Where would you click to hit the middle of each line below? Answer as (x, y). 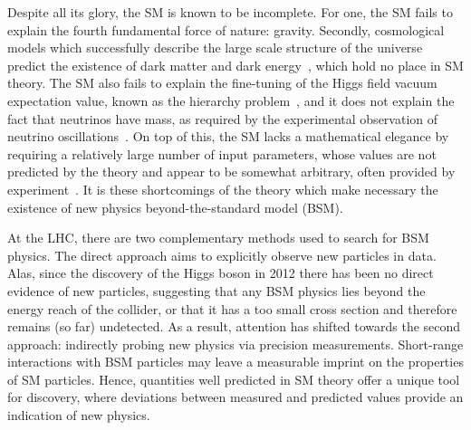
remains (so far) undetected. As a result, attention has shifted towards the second (234, 326)
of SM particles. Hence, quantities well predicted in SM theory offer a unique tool (234, 379)
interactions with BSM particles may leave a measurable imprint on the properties (235, 362)
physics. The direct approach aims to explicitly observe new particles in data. (222, 255)
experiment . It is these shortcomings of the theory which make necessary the (223, 189)
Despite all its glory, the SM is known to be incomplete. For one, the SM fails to (230, 12)
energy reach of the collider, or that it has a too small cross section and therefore (232, 308)
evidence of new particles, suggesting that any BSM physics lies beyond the (216, 290)
